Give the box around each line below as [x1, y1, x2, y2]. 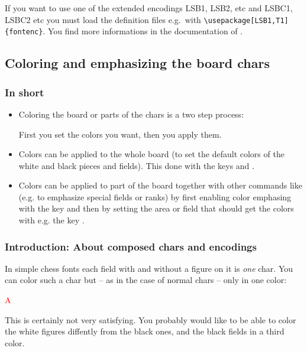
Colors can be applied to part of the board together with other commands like [18, 179, 302, 191]
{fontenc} [5, 28, 43, 37]
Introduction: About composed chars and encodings [5, 239, 257, 253]
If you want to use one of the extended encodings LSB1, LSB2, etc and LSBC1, [5, 2, 293, 14]
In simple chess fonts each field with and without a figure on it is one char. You [5, 262, 293, 274]
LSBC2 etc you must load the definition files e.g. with [5, 13, 201, 25]
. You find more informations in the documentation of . [43, 25, 243, 37]
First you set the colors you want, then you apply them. [18, 128, 222, 140]
